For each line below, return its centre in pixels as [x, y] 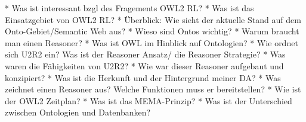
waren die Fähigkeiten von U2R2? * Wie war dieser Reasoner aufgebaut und [144, 65]
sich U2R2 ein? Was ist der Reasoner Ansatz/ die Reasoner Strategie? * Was [145, 54]
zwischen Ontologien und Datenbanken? [78, 112]
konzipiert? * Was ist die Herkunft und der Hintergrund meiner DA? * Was [143, 77]
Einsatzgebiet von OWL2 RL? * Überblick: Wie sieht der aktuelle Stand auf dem [153, 19]
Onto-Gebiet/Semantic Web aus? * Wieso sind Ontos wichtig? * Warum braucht [152, 31]
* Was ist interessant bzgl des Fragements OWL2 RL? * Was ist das [129, 8]
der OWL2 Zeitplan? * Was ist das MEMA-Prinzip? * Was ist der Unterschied [149, 100]
